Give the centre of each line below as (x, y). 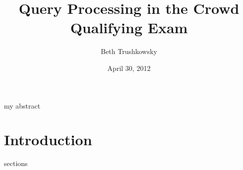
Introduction (48, 140)
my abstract (22, 105)
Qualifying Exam (129, 28)
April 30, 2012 (129, 68)
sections (16, 163)
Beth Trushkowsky (129, 51)
